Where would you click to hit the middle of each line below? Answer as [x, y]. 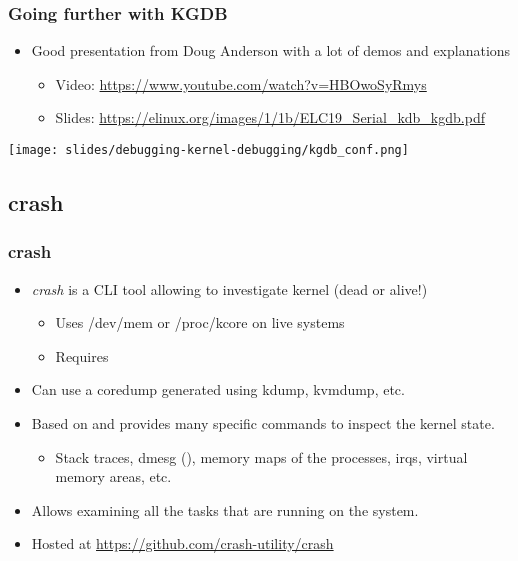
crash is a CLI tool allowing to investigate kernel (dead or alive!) [229, 288]
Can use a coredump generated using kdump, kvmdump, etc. [218, 389]
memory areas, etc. [113, 476]
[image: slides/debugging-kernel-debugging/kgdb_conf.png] [208, 150]
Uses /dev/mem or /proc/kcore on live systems [200, 322]
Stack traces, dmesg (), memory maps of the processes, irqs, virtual [261, 456]
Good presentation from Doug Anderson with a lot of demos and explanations [271, 50]
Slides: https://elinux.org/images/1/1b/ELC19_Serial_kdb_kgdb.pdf [270, 117]
